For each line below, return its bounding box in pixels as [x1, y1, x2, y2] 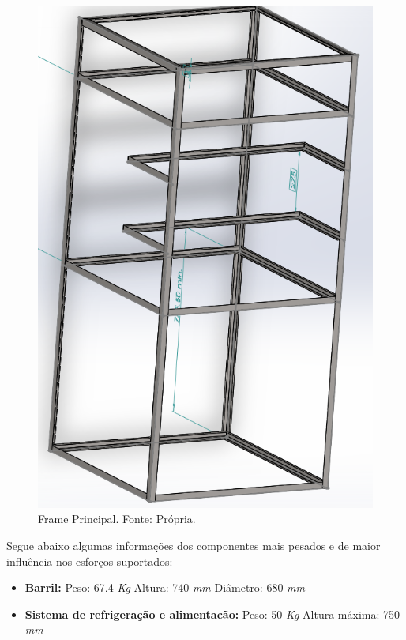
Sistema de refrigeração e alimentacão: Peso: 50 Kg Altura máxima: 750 [24, 605, 400, 622]
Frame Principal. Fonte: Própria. [38, 510, 196, 527]
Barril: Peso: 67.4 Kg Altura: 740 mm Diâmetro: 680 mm [24, 579, 305, 596]
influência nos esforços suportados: [6, 552, 173, 569]
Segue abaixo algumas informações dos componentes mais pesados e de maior [6, 537, 381, 554]
